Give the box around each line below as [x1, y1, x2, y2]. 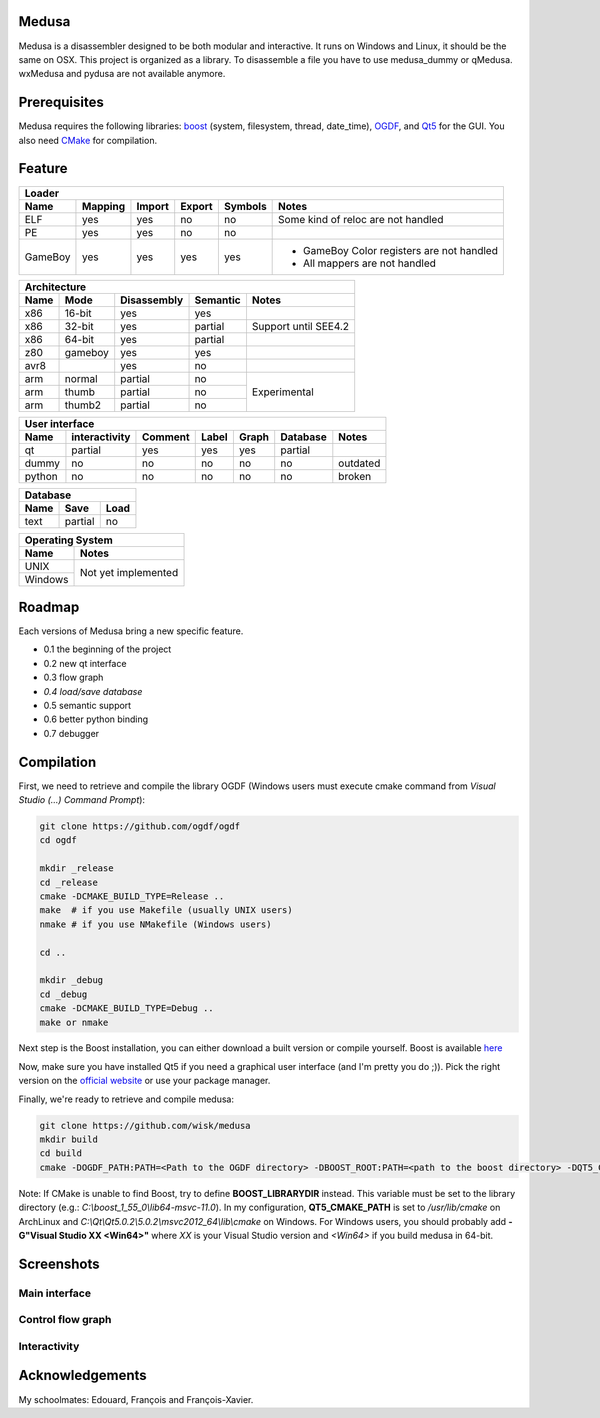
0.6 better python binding [43, 713, 149, 725]
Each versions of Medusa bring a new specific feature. [18, 625, 244, 637]
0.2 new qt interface [43, 657, 127, 669]
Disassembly [120, 293, 184, 307]
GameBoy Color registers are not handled [303, 243, 499, 257]
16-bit [64, 306, 92, 320]
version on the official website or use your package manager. [18, 1075, 271, 1087]
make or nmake [39, 1016, 109, 1028]
